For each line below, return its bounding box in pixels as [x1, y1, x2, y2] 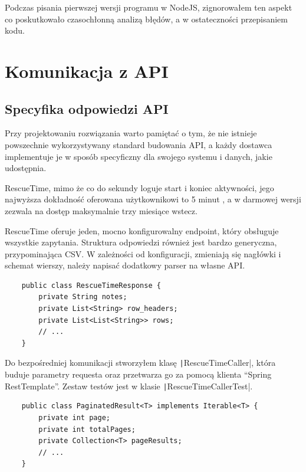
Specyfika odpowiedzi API [5, 99, 169, 117]
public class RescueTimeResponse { [21, 281, 161, 290]
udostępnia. [5, 162, 47, 174]
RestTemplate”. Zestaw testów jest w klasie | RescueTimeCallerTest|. [5, 379, 253, 392]
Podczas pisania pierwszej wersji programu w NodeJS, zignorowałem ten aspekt [5, 1, 292, 13]
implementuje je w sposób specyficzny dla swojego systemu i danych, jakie [5, 150, 272, 162]
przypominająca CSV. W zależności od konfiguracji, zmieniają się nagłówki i [5, 247, 281, 260]
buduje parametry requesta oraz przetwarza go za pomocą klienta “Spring [5, 368, 272, 381]
